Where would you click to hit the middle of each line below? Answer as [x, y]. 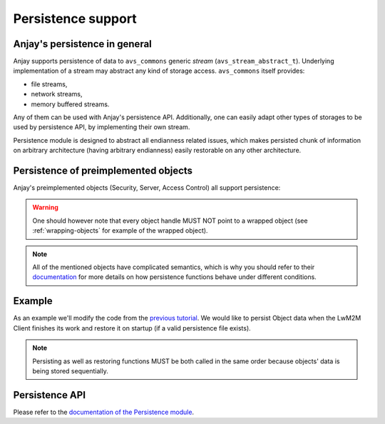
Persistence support [75, 19]
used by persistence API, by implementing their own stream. [102, 127]
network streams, [57, 94]
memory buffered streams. [70, 104]
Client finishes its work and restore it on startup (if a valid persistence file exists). [132, 328]
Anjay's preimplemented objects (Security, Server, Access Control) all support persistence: [147, 188]
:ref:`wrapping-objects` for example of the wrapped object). [120, 231]
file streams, [49, 84]
